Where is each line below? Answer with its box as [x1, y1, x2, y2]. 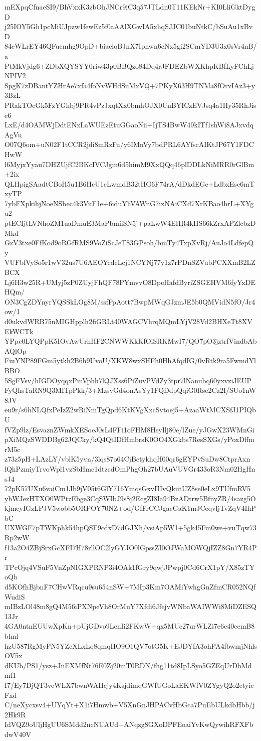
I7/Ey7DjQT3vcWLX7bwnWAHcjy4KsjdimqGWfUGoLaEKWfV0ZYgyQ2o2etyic [5, 679, 254, 690]
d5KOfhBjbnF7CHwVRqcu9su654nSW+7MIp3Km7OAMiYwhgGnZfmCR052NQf [5, 581, 256, 592]
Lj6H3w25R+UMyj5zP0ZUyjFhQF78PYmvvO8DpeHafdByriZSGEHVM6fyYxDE [5, 276, 255, 287]
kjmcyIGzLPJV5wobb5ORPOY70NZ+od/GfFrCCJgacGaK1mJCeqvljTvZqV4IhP [5, 503, 256, 513]
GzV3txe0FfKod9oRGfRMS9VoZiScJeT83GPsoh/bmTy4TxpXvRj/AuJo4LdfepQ [5, 237, 254, 248]
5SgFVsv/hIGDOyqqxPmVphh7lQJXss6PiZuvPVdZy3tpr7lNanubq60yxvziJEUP [5, 375, 252, 385]
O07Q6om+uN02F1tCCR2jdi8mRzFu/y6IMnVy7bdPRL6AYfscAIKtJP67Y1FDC [5, 139, 254, 150]
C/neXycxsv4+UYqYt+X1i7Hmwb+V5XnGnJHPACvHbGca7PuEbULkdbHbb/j [5, 699, 255, 710]
